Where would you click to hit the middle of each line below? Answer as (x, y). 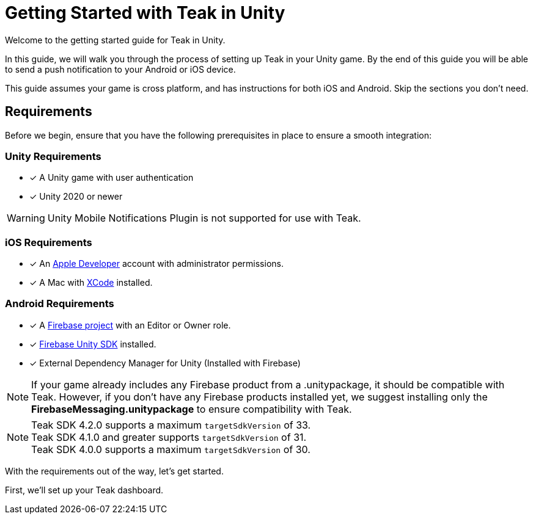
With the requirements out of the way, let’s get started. (114, 471)
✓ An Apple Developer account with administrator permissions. (156, 264)
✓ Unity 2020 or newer (76, 197)
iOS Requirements (49, 242)
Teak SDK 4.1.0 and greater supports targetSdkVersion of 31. (169, 437)
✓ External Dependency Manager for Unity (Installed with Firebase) (165, 363)
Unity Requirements (53, 156)
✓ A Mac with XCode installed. (91, 283)
